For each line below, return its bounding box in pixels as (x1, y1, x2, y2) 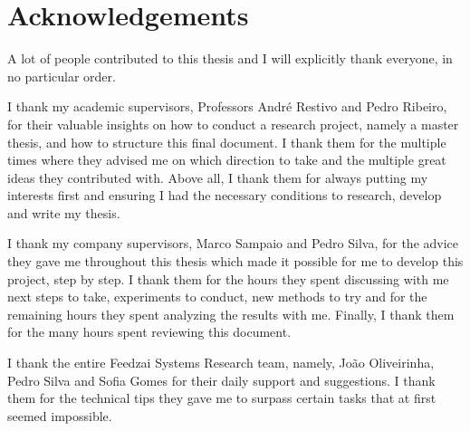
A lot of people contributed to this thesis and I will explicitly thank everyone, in (7, 49, 453, 68)
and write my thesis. (7, 203, 120, 222)
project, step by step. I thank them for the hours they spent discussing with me (7, 269, 449, 288)
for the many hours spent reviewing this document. (7, 322, 292, 341)
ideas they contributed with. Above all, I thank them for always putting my (7, 168, 428, 187)
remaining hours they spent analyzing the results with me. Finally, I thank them (7, 304, 455, 323)
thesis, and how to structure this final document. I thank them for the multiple (7, 132, 446, 151)
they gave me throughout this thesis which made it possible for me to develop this (7, 252, 464, 271)
